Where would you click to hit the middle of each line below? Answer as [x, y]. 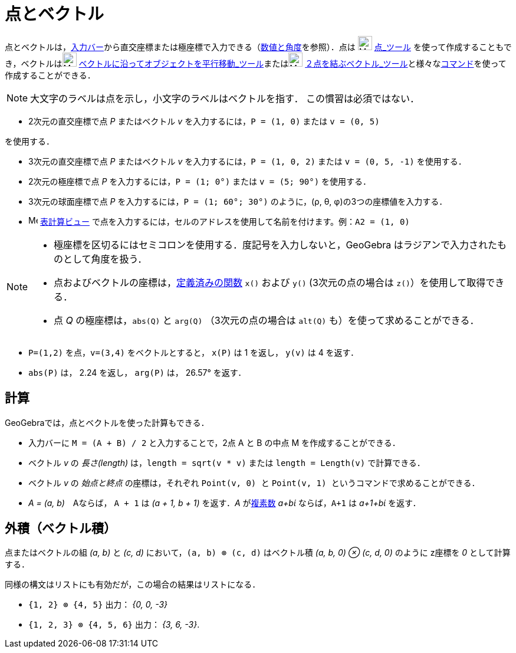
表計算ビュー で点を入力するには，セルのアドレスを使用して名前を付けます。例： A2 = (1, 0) [225, 221]
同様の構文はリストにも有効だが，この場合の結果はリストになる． [133, 585]
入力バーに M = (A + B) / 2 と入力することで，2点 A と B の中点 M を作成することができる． [214, 442]
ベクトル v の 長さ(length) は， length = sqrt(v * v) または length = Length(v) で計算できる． [227, 462]
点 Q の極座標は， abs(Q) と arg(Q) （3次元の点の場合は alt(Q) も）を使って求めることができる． [267, 320]
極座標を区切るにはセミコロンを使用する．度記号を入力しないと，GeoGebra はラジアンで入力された [275, 245]
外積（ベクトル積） [60, 529]
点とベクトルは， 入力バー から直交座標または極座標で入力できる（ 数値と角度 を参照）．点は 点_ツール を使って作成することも [254, 47]
